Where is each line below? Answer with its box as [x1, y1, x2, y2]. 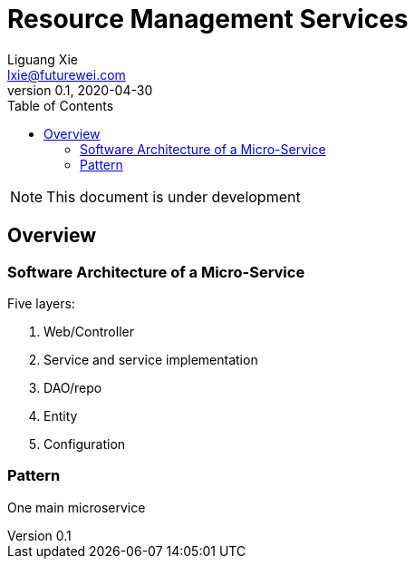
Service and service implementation [43, 351, 258, 367]
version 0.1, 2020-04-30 [7, 82, 153, 98]
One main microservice [7, 499, 146, 515]
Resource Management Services [7, 4, 409, 34]
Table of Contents [7, 97, 114, 113]
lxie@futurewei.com [7, 66, 126, 83]
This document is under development [46, 187, 301, 206]
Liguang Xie [7, 51, 78, 67]
